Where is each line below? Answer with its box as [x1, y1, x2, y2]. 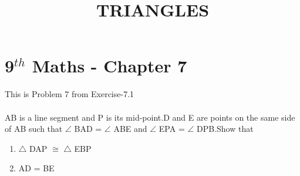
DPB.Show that [197, 122, 254, 135]
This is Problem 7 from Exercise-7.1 [5, 88, 134, 100]
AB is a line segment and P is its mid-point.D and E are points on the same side [5, 111, 295, 123]
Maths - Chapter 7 [32, 54, 187, 78]
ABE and [113, 122, 147, 135]
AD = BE [18, 162, 55, 174]
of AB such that [5, 122, 63, 135]
